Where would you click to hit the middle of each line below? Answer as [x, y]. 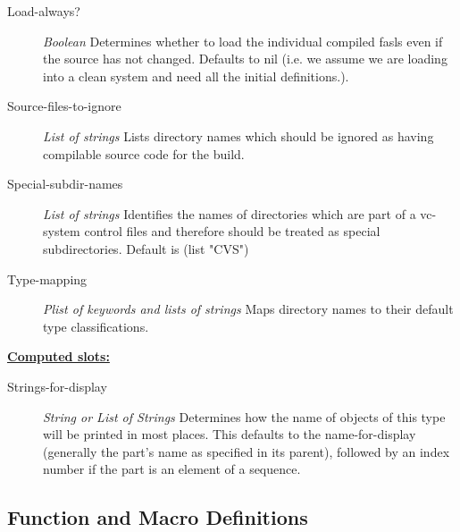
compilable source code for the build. [144, 153]
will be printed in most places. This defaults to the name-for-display [230, 434]
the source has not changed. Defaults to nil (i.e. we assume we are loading [245, 59]
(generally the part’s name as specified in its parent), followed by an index [247, 451]
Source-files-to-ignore [64, 106]
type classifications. [96, 326]
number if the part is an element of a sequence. [172, 469]
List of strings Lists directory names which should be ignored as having [238, 135]
